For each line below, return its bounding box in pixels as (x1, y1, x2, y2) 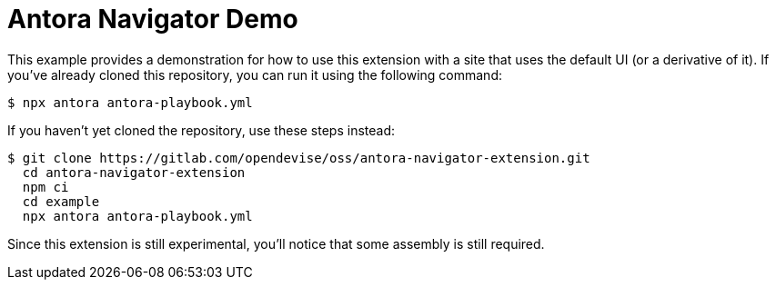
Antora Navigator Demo (7, 4, 298, 35)
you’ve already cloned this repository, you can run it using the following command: (7, 66, 502, 83)
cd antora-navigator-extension (22, 164, 246, 180)
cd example (22, 193, 100, 209)
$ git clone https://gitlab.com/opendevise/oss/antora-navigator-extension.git (7, 150, 590, 165)
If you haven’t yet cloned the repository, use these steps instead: (7, 122, 396, 138)
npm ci (22, 179, 69, 194)
